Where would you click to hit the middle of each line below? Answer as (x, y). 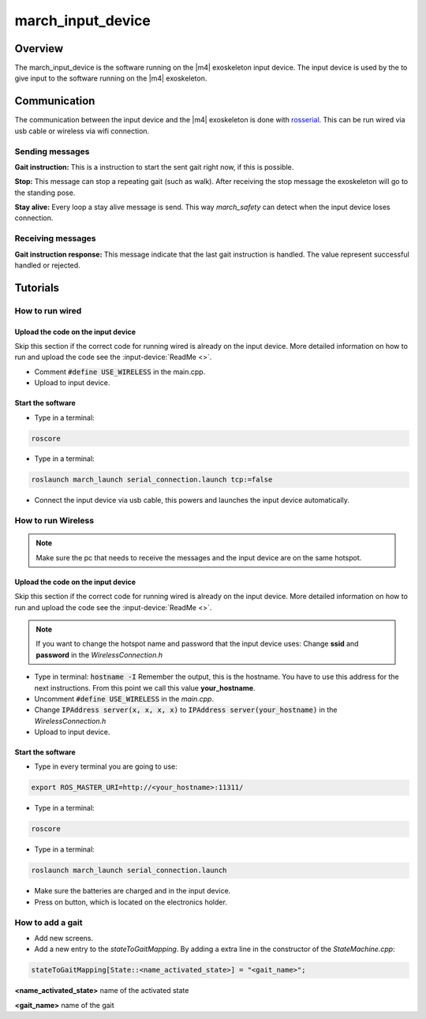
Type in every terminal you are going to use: (106, 766)
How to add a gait (49, 922)
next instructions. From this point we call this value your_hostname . (145, 687)
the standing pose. (45, 193)
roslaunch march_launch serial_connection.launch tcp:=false (152, 480)
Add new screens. (64, 938)
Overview (39, 49)
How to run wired (48, 310)
